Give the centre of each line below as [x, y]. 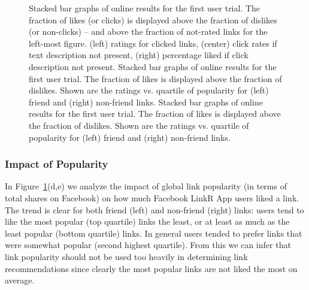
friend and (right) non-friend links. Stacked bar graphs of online [146, 102]
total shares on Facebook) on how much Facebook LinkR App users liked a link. [152, 197]
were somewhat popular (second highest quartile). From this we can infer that [148, 245]
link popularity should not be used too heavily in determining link [126, 256]
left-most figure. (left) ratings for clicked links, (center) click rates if [153, 43]
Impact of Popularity [57, 164]
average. [20, 280]
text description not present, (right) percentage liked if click [139, 55]
